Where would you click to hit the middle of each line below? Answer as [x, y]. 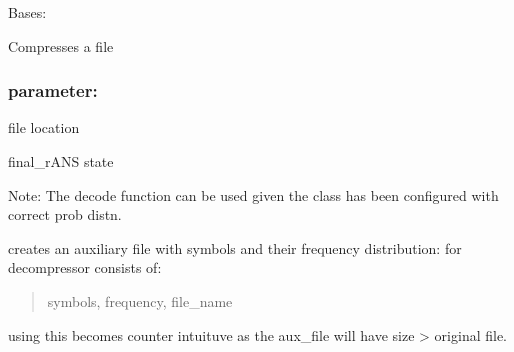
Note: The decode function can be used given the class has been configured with [253, 194]
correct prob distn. [65, 214]
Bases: [27, 12]
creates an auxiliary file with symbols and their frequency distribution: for [235, 247]
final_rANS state [61, 161]
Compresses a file [61, 45]
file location [44, 127]
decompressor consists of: [85, 267]
